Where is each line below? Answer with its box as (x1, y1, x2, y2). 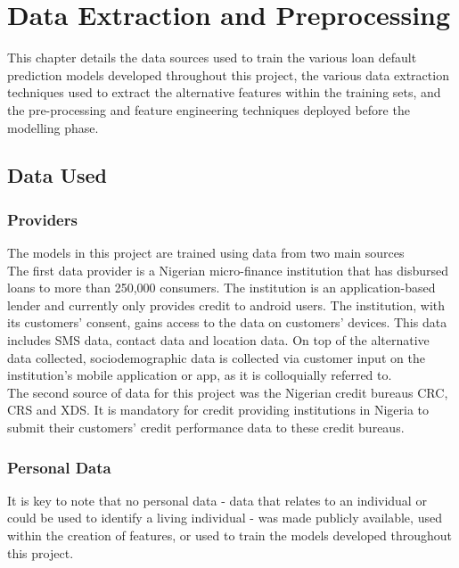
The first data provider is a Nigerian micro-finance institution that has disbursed (7, 260, 449, 279)
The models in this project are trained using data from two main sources (7, 243, 405, 262)
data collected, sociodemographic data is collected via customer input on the (7, 348, 425, 366)
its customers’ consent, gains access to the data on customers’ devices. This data (7, 313, 447, 332)
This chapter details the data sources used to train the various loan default (7, 48, 417, 67)
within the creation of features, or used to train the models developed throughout (7, 526, 453, 545)
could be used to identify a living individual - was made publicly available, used (7, 508, 442, 527)
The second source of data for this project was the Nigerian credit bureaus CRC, (7, 383, 448, 401)
